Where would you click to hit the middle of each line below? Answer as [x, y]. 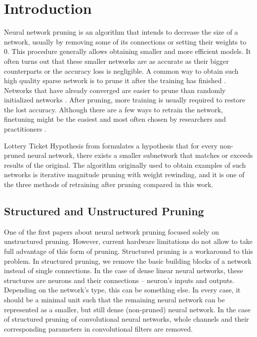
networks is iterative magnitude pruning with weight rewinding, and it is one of [124, 174]
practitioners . [25, 129]
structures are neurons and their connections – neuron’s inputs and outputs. [119, 280]
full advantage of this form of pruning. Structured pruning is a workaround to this [128, 251]
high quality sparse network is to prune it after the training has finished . [115, 80]
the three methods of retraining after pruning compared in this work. [109, 184]
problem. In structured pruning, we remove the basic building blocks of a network [128, 261]
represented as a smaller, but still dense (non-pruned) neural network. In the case [127, 309]
